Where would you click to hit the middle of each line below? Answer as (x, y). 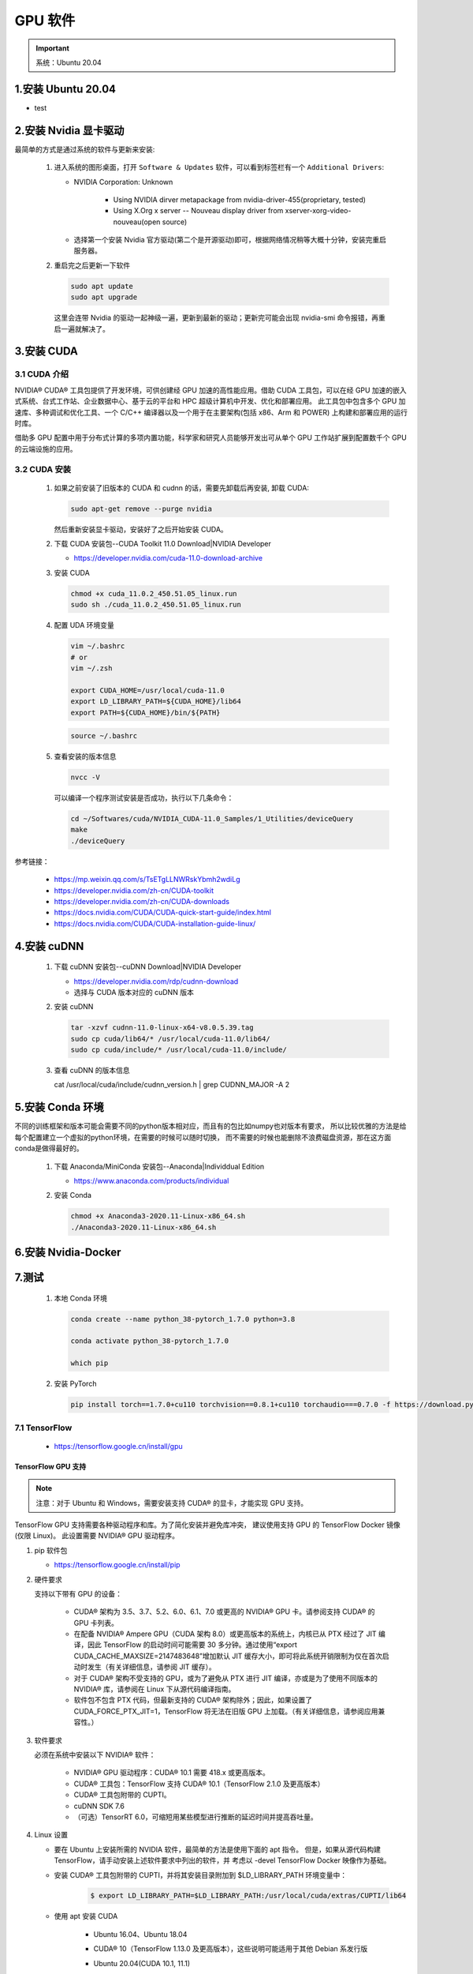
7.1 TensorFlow (43, 1428)
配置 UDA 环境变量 (84, 625)
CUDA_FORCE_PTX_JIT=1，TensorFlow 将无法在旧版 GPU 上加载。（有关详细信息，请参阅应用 (226, 1711)
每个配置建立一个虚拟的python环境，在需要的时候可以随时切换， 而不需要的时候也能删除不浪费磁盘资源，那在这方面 (203, 1137)
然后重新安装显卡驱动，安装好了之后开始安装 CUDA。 (141, 529)
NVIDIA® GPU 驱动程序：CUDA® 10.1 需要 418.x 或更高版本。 (171, 1773)
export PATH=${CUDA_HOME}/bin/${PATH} (145, 712)
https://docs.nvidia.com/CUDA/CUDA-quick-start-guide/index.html (163, 913)
